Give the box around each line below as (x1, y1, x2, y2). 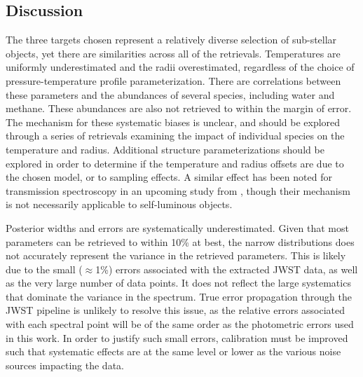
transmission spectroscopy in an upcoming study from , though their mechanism (6, 183, 350, 198)
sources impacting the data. (6, 357, 124, 372)
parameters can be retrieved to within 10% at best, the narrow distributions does (6, 234, 355, 249)
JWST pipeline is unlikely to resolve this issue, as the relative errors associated (6, 303, 345, 317)
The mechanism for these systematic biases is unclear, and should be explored (6, 114, 341, 129)
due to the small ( (6, 261, 83, 276)
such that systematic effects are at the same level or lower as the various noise (6, 344, 341, 359)
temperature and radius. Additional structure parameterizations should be (6, 142, 324, 156)
